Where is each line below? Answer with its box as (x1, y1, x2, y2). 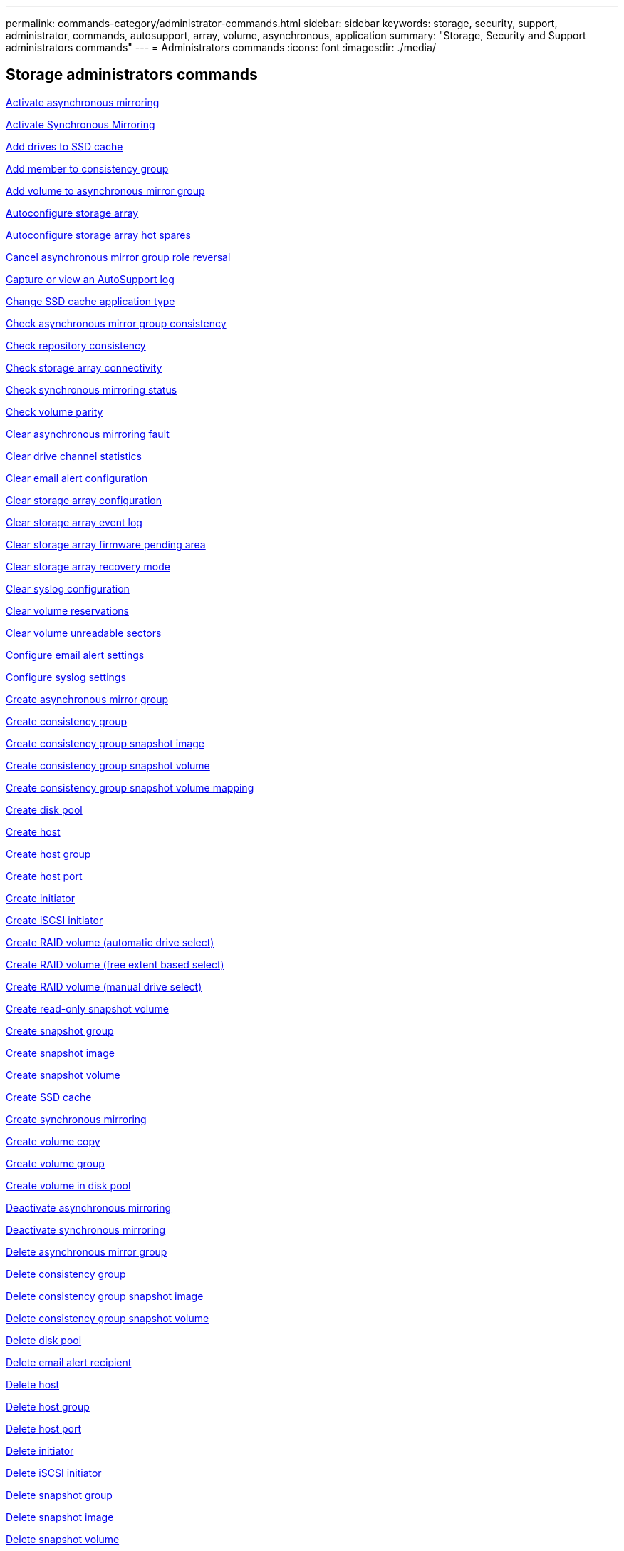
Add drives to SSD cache (6, 140, 123, 153)
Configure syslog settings (6, 670, 126, 683)
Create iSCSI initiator (6, 913, 103, 926)
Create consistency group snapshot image (6, 737, 204, 749)
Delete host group (6, 1400, 90, 1413)
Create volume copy (6, 1135, 100, 1147)
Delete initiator (6, 1444, 74, 1457)
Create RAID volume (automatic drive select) (6, 936, 214, 948)
